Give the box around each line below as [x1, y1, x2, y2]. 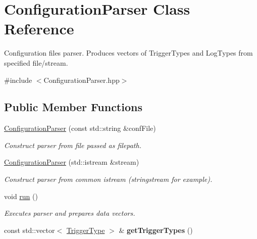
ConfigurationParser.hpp [43, 74, 120, 85]
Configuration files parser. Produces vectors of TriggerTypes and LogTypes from [4, 47, 253, 58]
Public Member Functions [4, 99, 142, 115]
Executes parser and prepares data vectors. [4, 208, 135, 218]
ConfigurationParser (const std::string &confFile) [4, 123, 156, 133]
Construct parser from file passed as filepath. [4, 139, 141, 150]
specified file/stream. [4, 57, 68, 68]
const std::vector [4, 224, 55, 235]
